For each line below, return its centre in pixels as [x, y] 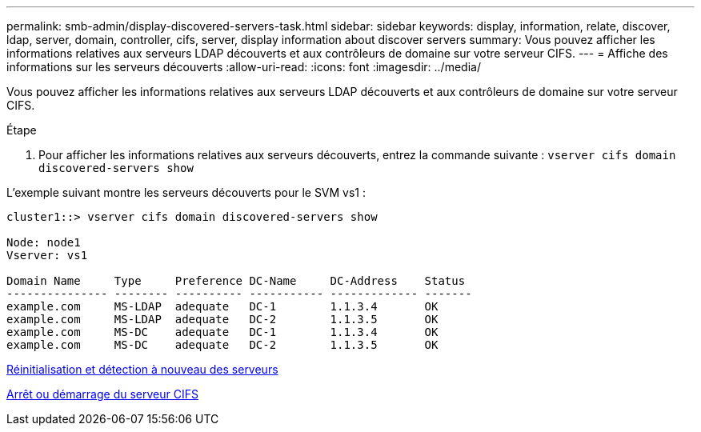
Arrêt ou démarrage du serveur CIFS [102, 394]
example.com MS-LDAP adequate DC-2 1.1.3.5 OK [222, 319]
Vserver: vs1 [47, 255]
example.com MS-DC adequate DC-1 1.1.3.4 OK [222, 332]
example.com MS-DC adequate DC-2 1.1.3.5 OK [222, 345]
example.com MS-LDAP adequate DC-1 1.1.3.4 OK [222, 306]
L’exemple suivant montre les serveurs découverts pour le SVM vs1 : [186, 192]
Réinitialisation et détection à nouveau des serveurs [142, 369]
